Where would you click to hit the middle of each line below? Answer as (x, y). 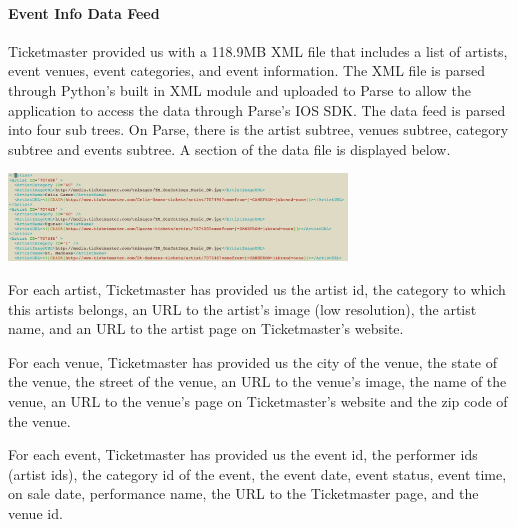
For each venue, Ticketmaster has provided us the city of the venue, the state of (253, 361)
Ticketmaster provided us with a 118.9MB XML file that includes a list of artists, (258, 50)
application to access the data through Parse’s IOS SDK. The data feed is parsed (257, 109)
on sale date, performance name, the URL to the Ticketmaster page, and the (243, 493)
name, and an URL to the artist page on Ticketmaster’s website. (206, 328)
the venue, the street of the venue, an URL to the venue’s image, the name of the (257, 381)
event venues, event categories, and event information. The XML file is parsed (246, 70)
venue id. (35, 512)
